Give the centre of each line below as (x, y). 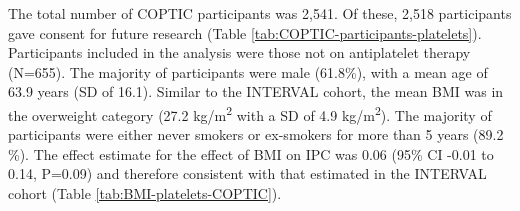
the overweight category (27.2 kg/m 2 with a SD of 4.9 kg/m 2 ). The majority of (250, 113)
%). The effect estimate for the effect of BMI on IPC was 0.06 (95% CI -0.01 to (251, 153)
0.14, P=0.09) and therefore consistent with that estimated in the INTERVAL (247, 173)
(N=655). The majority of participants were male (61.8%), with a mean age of (248, 71)
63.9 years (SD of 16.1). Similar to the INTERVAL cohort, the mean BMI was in (256, 91)
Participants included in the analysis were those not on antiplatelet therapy (239, 52)
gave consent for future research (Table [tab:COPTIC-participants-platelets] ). (245, 32)
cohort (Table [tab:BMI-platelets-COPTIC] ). (145, 193)
